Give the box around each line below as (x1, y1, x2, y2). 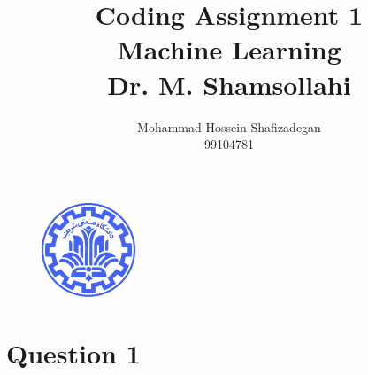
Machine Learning (117, 31, 341, 67)
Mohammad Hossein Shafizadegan (137, 117, 321, 136)
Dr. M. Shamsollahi (107, 66, 351, 102)
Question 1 (6, 335, 141, 371)
